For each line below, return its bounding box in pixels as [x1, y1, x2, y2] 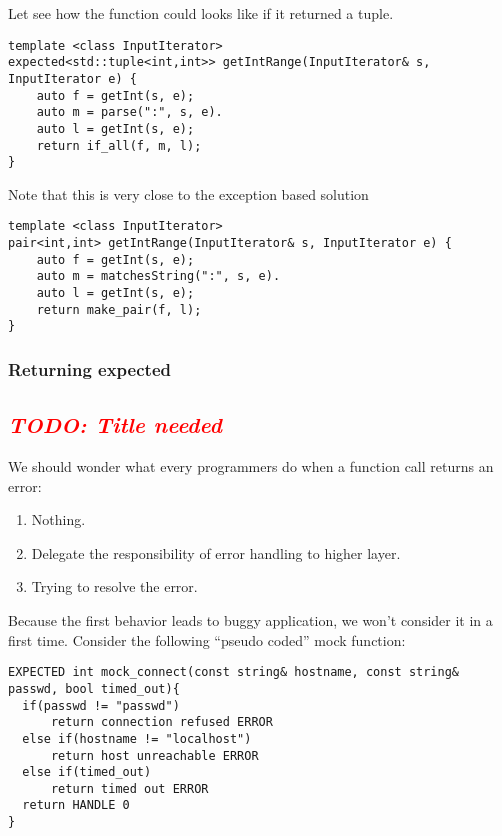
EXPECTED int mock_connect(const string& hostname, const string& [8, 665, 460, 680]
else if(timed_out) [22, 765, 152, 780]
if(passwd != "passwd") [22, 698, 180, 713]
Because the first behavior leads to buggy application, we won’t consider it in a [8, 610, 493, 631]
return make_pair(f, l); [36, 302, 202, 317]
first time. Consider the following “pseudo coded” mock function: [8, 629, 406, 650]
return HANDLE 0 [22, 798, 130, 813]
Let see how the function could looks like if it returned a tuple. [8, 3, 394, 23]
